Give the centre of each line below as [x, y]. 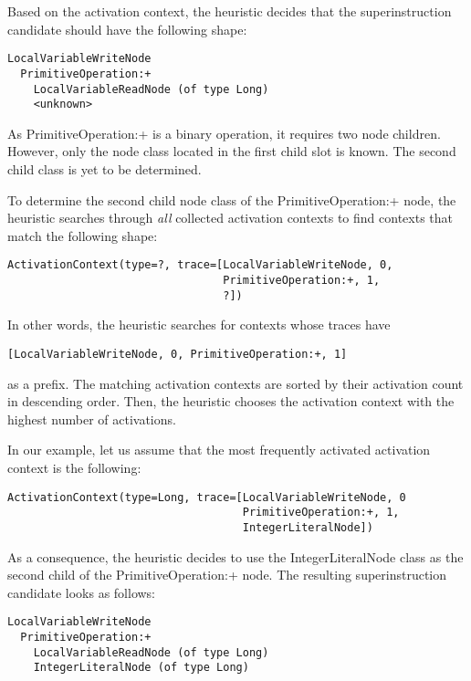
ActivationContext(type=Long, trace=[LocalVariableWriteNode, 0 [207, 497]
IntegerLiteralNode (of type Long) [141, 668]
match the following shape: [83, 235]
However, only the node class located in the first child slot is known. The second [232, 151]
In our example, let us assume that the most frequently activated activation [219, 450]
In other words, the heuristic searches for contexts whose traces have [199, 325]
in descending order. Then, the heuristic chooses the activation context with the [231, 401]
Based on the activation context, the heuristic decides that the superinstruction [230, 11]
